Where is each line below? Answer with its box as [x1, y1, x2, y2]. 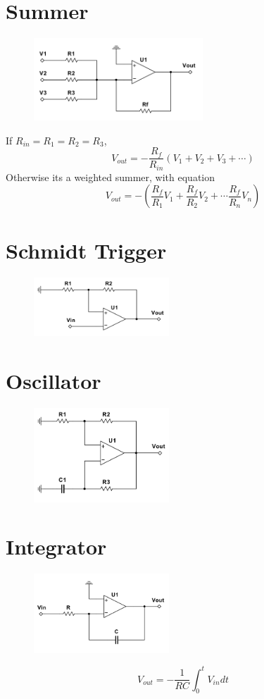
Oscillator [6, 366, 101, 395]
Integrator [6, 532, 107, 561]
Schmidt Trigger [6, 235, 167, 264]
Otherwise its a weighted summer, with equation [6, 169, 215, 184]
